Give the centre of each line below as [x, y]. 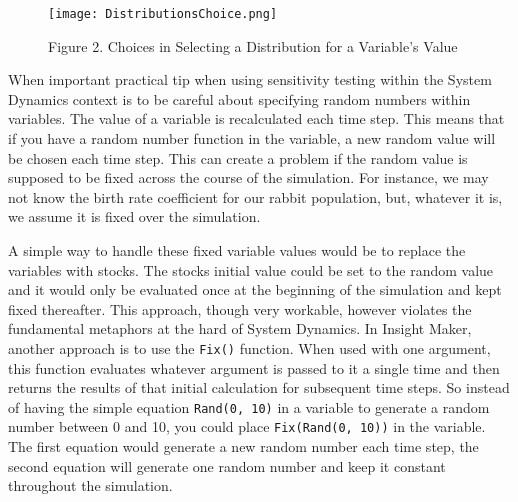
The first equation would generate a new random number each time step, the [243, 446]
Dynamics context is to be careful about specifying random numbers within [239, 98]
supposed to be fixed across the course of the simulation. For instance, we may [248, 177]
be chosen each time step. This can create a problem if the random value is [238, 157]
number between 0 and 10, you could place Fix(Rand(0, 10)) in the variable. [247, 426]
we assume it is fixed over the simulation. [134, 216]
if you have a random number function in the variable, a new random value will [252, 138]
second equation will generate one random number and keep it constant [227, 465]
